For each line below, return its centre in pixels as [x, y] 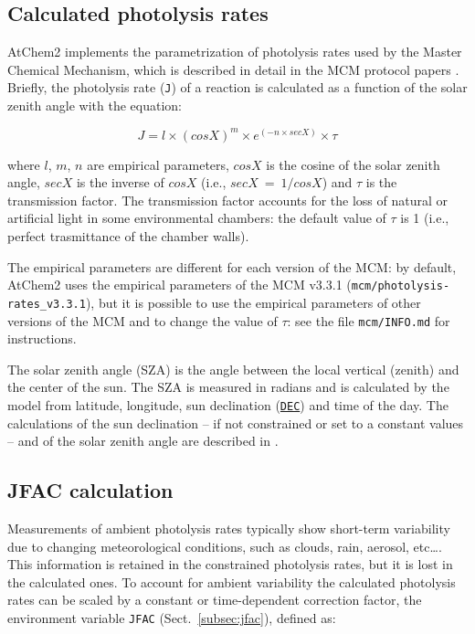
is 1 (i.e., [425, 218]
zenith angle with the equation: [95, 106]
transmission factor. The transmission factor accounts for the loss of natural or [228, 200]
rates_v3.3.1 [47, 304]
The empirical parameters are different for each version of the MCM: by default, [232, 266]
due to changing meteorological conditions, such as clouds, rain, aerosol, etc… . [225, 546]
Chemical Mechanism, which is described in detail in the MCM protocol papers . [233, 69]
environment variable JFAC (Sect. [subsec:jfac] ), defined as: [172, 617]
